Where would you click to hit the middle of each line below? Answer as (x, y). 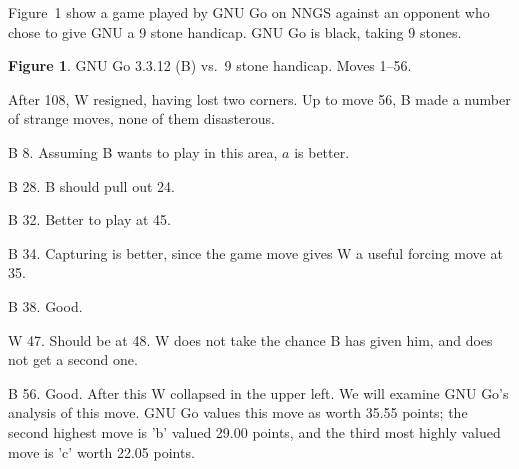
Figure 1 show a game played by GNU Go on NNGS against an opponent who (249, 12)
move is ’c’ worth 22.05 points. (101, 451)
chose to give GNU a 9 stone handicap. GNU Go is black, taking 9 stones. (235, 31)
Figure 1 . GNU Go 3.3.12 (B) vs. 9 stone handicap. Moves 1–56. (210, 65)
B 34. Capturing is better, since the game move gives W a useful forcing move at (255, 252)
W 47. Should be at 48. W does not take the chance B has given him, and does (250, 339)
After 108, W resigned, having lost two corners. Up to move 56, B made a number (259, 98)
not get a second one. (73, 359)
